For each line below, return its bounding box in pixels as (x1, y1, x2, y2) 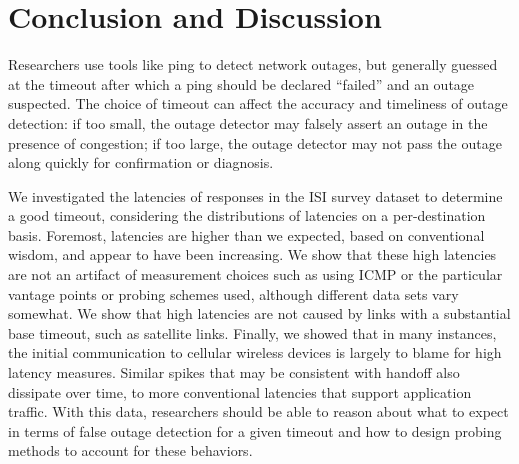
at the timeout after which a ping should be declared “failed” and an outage (8, 73, 475, 94)
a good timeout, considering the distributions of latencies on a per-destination (8, 205, 486, 226)
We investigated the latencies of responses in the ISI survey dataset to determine (8, 185, 503, 206)
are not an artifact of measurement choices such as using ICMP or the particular (8, 264, 503, 285)
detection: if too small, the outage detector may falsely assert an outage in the (8, 112, 488, 133)
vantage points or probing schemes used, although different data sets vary (8, 283, 459, 304)
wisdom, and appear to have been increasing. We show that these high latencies (8, 244, 497, 265)
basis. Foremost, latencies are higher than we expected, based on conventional (8, 224, 485, 245)
